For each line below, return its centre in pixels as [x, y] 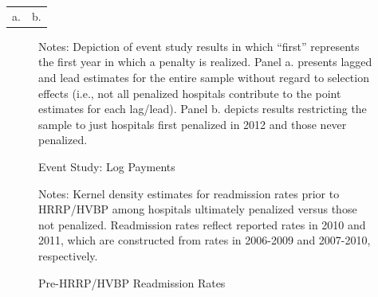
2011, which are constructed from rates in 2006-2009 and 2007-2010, [205, 240]
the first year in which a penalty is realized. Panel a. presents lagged [205, 62]
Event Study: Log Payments [107, 166]
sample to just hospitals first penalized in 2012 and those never [193, 124]
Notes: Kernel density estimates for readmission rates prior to [189, 193]
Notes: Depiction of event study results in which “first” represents [199, 46]
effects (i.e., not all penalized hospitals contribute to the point [190, 93]
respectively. [68, 255]
